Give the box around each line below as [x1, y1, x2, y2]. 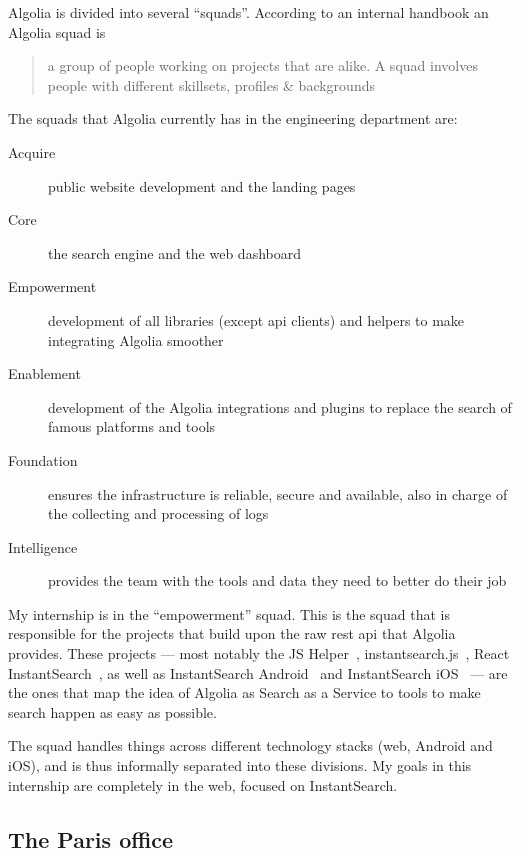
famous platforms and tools [48, 416, 216, 437]
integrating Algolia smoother [48, 329, 224, 350]
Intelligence [8, 536, 78, 557]
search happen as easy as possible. [8, 701, 217, 722]
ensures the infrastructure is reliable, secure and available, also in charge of [48, 483, 508, 504]
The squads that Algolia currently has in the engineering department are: [8, 108, 458, 129]
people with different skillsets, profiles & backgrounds [47, 74, 375, 95]
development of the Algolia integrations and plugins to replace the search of [48, 396, 512, 417]
